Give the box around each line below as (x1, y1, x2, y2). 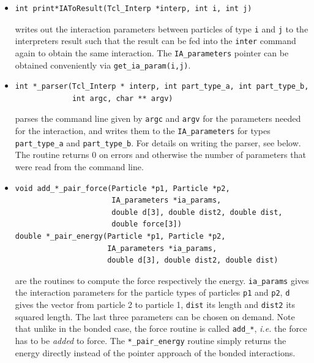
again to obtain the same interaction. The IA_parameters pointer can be (15, 46, 289, 59)
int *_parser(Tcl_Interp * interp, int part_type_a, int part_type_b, (15, 82, 309, 91)
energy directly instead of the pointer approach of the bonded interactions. (15, 346, 296, 359)
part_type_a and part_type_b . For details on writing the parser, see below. (15, 136, 301, 149)
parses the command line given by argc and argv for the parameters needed (15, 112, 301, 125)
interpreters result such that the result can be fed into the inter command (15, 34, 296, 47)
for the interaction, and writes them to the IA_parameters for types (15, 124, 271, 137)
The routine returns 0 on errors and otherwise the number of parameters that (15, 148, 306, 161)
